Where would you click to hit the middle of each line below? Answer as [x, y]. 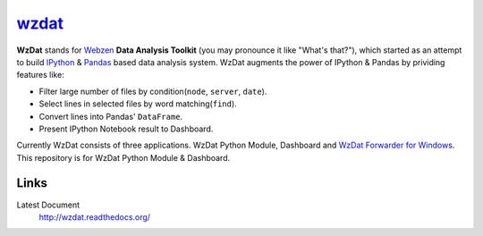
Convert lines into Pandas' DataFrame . [111, 116]
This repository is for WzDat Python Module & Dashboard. [123, 157]
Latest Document [48, 205]
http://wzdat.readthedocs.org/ [95, 217]
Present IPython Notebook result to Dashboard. [126, 129]
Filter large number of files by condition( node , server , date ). [153, 91]
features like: [40, 75]
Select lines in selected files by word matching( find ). [138, 104]
